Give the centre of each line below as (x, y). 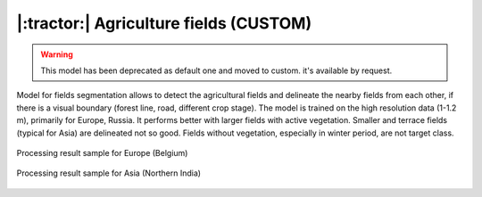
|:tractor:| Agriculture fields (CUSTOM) (164, 23)
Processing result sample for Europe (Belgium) (102, 152)
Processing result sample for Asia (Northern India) (108, 173)
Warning (57, 54)
